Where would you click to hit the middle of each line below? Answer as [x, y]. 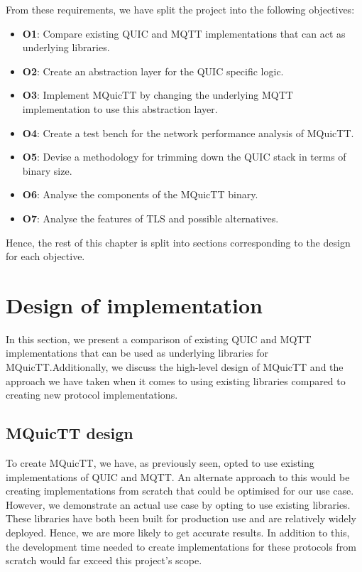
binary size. [47, 170]
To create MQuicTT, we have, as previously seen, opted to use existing [160, 463]
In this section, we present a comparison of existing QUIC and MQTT [159, 339]
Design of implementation [134, 304]
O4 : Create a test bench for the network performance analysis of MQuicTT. [188, 133]
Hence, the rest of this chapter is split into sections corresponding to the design [178, 242]
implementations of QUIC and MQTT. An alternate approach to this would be [178, 476]
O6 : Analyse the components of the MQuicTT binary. [140, 194]
